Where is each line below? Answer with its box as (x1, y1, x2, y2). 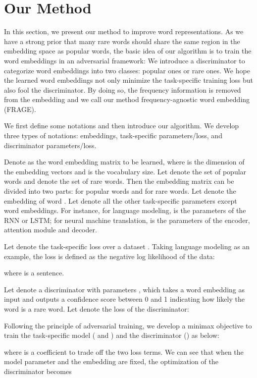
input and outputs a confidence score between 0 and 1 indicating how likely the (4, 294, 245, 304)
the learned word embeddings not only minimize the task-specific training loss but (4, 75, 253, 85)
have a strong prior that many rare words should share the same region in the (4, 36, 240, 46)
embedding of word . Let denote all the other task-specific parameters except (4, 195, 237, 206)
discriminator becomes (4, 366, 72, 376)
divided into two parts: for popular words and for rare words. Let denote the (4, 186, 236, 196)
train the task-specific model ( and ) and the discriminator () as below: (4, 330, 219, 340)
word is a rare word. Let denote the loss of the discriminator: (4, 303, 189, 314)
